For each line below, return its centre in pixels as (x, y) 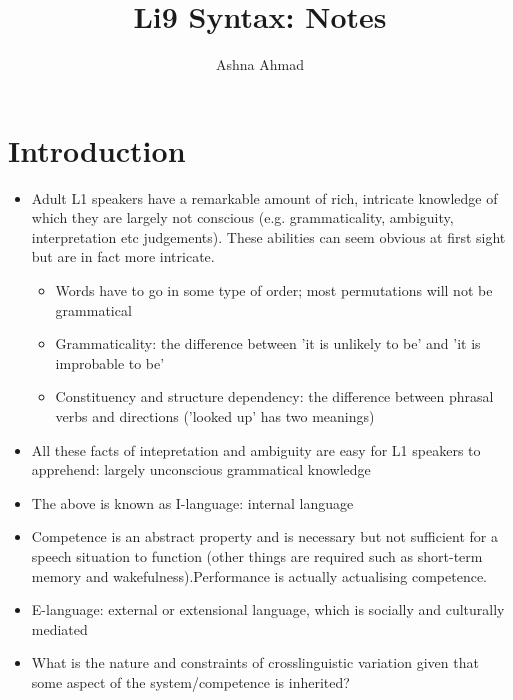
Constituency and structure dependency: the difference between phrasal (274, 396)
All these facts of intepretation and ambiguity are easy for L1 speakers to (256, 449)
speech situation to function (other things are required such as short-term (257, 555)
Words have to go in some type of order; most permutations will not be (274, 290)
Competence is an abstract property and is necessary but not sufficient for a (264, 536)
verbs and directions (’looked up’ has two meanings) (215, 416)
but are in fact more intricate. (123, 256)
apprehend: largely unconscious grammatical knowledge (201, 469)
